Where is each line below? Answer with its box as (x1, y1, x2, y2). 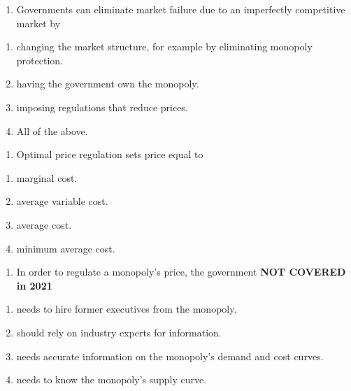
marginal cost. (16, 170, 78, 185)
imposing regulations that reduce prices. (16, 99, 188, 114)
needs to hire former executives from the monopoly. (16, 301, 237, 316)
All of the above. (16, 123, 88, 138)
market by (16, 15, 61, 30)
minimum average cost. (16, 241, 115, 255)
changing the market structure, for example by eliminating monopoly (16, 39, 313, 54)
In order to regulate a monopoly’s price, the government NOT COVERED (16, 264, 346, 279)
